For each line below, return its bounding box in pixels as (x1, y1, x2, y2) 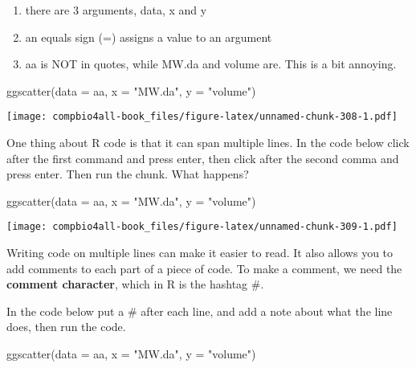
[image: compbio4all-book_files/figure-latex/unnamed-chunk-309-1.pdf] (6, 221, 398, 233)
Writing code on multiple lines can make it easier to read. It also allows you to (6, 244, 394, 261)
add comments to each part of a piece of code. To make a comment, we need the (6, 260, 402, 276)
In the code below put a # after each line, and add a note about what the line (6, 302, 393, 319)
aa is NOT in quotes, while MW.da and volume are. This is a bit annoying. (25, 55, 397, 72)
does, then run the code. (6, 318, 126, 335)
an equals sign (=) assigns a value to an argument (25, 28, 272, 45)
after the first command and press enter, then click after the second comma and (6, 149, 399, 166)
